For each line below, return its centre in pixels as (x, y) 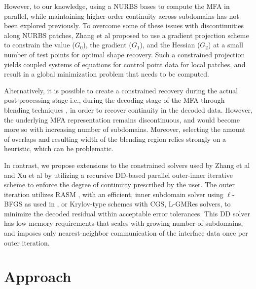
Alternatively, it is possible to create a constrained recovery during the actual (121, 90)
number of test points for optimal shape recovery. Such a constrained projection (125, 54)
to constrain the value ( (39, 45)
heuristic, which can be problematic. (59, 148)
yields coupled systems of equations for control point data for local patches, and (125, 64)
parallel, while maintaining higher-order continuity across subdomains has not (122, 16)
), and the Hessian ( (170, 45)
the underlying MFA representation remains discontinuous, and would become (122, 119)
